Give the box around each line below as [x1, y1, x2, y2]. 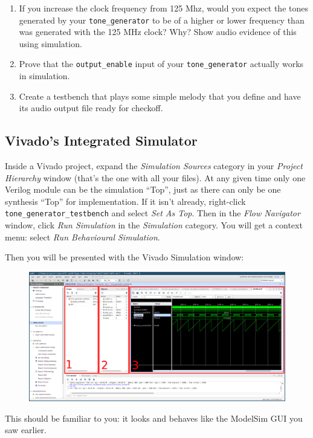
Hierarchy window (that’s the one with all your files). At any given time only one [5, 171, 306, 184]
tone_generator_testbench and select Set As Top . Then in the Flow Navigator [5, 207, 300, 219]
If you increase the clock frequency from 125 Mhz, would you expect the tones [19, 2, 308, 14]
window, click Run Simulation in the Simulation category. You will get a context [5, 219, 303, 231]
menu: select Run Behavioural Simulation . [5, 230, 160, 243]
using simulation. [19, 37, 82, 50]
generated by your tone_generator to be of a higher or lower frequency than [19, 13, 305, 26]
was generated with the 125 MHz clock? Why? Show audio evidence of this [19, 25, 297, 38]
